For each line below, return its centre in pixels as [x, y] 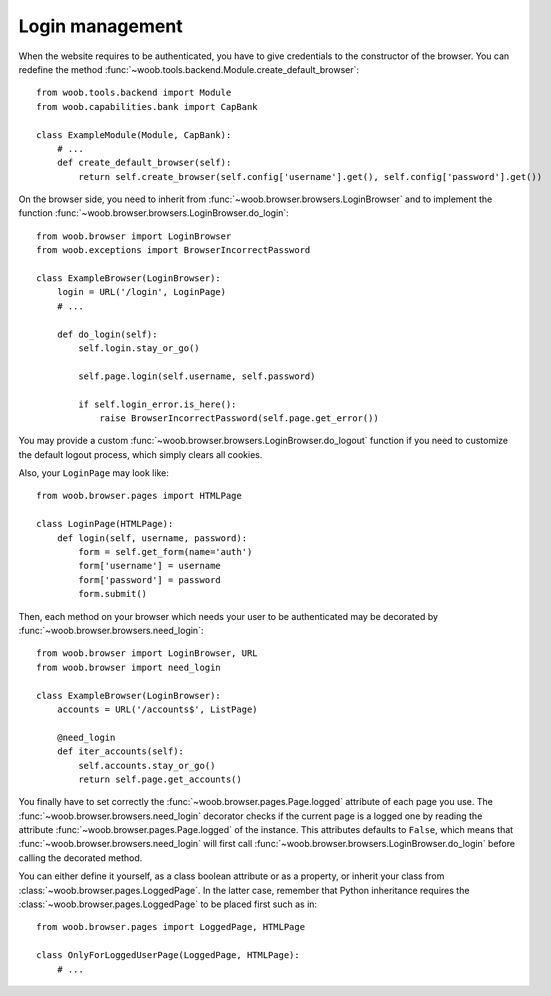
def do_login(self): [107, 334]
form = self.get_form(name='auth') [165, 552]
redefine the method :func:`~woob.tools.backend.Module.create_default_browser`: [189, 69]
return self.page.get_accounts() [160, 779]
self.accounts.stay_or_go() [147, 765]
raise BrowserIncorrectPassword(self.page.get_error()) [239, 418]
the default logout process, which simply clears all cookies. [140, 454]
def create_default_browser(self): [144, 163]
